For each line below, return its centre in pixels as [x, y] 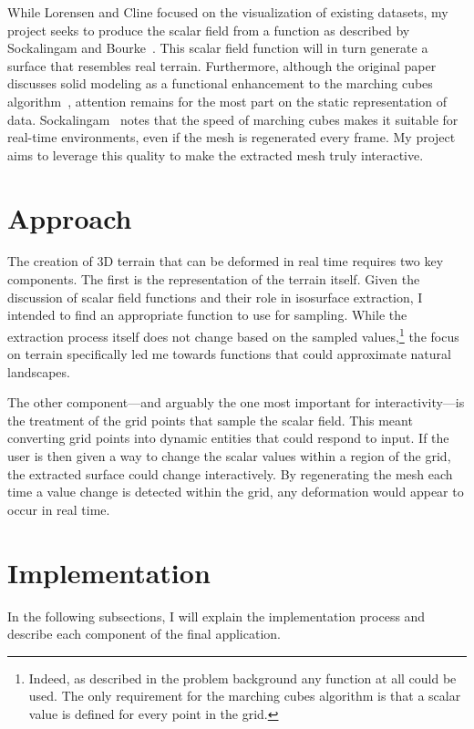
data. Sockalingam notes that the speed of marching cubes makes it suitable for [233, 119]
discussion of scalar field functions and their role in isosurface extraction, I [215, 297]
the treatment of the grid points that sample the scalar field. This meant [210, 420]
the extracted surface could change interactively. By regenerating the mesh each [230, 473]
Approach [70, 217]
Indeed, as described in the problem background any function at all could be [242, 678]
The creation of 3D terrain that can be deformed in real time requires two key [226, 261]
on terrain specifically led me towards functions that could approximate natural [229, 354]
